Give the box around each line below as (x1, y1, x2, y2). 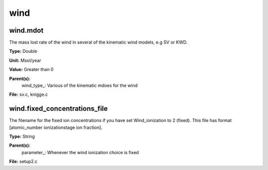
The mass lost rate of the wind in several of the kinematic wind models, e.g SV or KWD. (9, 40, 188, 45)
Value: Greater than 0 (9, 67, 54, 73)
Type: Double (9, 48, 37, 54)
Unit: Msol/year (9, 57, 42, 63)
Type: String (9, 133, 35, 139)
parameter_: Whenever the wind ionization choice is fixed (21, 149, 139, 155)
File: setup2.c (9, 159, 38, 165)
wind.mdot (9, 26, 44, 35)
